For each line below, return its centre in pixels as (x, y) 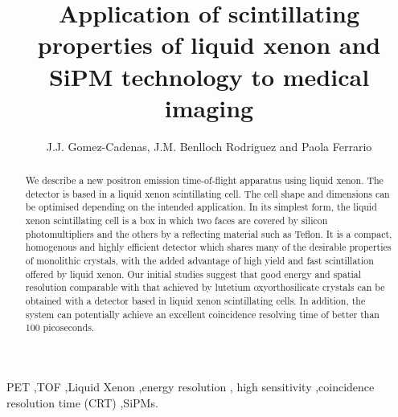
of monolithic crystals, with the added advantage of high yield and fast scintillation (199, 261)
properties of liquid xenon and (209, 45)
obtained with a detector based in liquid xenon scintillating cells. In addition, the (195, 300)
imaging (209, 107)
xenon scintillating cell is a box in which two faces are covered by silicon (176, 221)
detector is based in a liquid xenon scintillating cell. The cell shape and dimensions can (207, 193)
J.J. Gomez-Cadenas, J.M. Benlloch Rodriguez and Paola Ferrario (209, 146)
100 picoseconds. (60, 327)
